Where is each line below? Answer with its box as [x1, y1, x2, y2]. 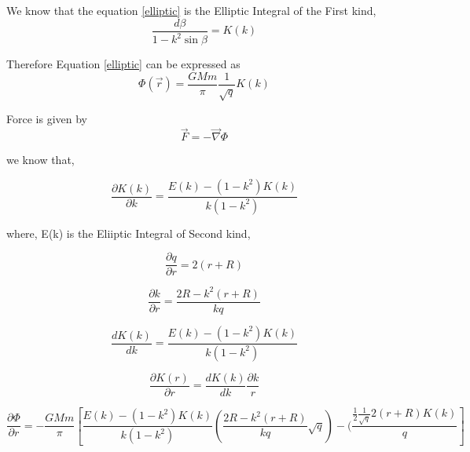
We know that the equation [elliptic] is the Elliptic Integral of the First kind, [6, 2, 376, 18]
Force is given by [6, 111, 87, 127]
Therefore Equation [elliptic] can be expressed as [6, 56, 241, 71]
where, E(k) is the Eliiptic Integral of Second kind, [6, 224, 251, 241]
